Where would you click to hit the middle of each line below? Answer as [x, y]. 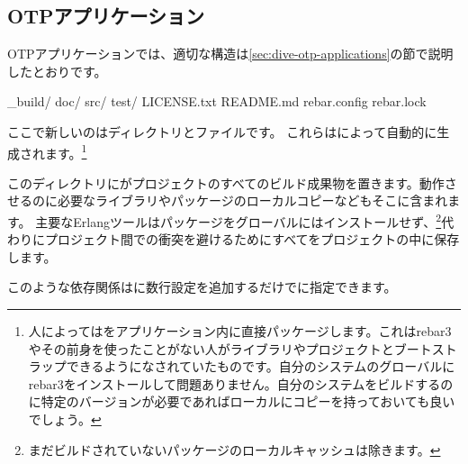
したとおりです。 [57, 71]
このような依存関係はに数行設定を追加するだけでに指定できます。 [202, 287]
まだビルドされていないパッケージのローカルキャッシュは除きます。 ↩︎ [234, 449]
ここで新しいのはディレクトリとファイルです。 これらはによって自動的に [222, 131]
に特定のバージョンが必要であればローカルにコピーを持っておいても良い [242, 401]
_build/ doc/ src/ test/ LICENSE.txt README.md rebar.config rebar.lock [217, 101]
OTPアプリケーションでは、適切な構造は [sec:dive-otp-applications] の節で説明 [230, 54]
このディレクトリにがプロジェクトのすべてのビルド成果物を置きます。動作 [226, 182]
